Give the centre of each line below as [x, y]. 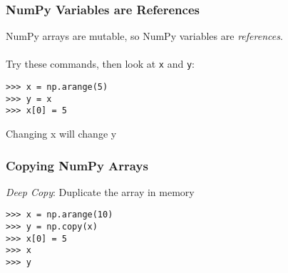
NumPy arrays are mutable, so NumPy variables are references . [144, 36]
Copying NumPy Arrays [77, 165]
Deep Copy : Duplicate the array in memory [100, 191]
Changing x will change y [61, 134]
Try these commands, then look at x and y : [100, 64]
